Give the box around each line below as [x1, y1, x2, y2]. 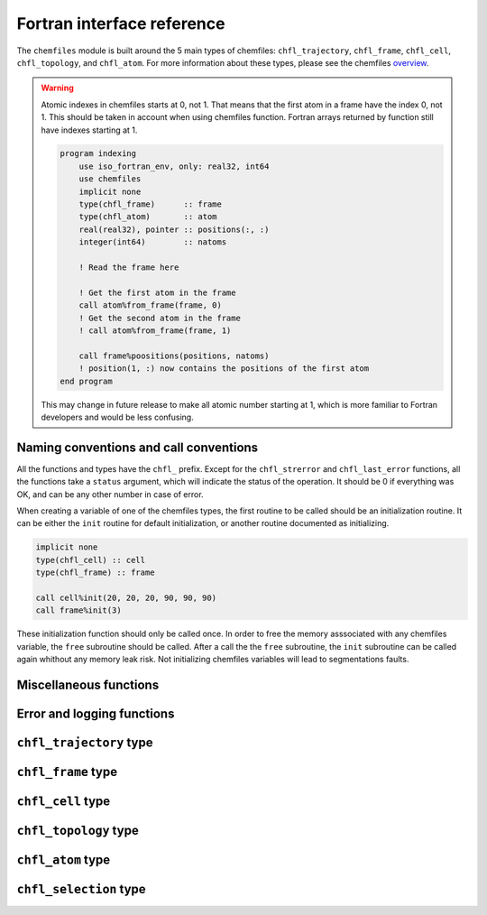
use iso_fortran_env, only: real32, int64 [78, 161, 270, 171]
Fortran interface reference [16, 14, 225, 33]
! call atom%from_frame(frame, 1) [78, 325, 232, 336]
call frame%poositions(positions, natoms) [78, 350, 270, 361]
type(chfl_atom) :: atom [78, 212, 217, 222]
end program [60, 375, 113, 386]
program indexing [60, 149, 137, 159]
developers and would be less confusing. [41, 411, 194, 422]
